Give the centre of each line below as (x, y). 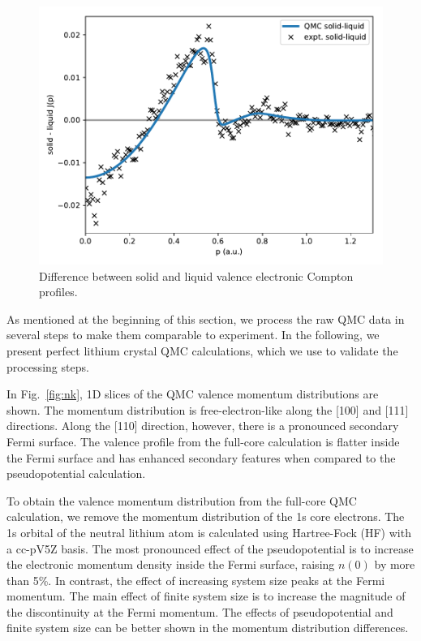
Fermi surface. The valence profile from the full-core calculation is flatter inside (203, 441)
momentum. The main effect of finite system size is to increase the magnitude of (206, 596)
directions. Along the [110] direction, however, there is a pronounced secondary (203, 426)
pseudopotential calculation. (76, 473)
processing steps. (48, 366)
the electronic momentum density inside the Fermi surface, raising (171, 564)
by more (395, 564)
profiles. (58, 292)
